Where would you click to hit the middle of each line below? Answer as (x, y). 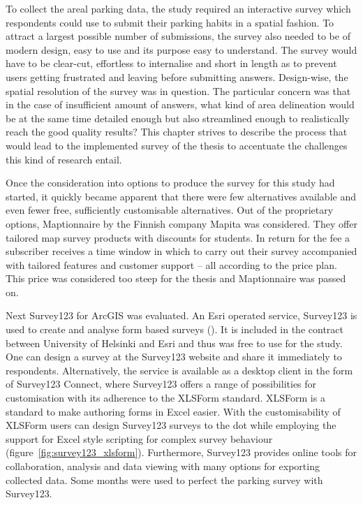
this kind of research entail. (64, 159)
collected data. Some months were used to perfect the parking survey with (164, 480)
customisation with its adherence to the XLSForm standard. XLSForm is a (165, 398)
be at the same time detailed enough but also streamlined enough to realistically (178, 118)
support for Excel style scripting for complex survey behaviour (139, 438)
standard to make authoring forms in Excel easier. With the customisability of (173, 411)
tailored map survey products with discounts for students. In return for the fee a (178, 237)
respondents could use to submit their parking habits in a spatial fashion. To (170, 22)
